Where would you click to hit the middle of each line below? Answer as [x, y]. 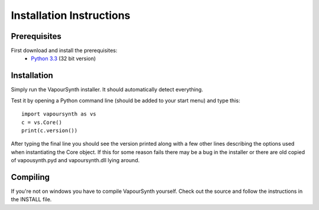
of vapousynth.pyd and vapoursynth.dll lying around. [75, 160]
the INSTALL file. [31, 199]
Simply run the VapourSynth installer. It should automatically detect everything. [107, 90]
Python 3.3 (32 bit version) [64, 58]
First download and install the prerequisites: [64, 51]
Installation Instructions [71, 15]
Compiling [30, 177]
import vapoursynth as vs [59, 114]
